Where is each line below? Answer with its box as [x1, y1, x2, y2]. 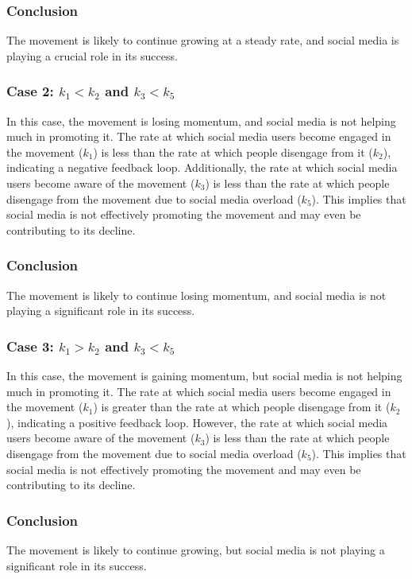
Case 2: [6, 81, 54, 101]
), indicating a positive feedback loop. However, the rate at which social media [6, 414, 388, 430]
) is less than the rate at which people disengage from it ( [93, 143, 373, 160]
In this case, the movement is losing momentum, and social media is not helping [6, 112, 396, 129]
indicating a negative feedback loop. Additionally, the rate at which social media [6, 159, 398, 176]
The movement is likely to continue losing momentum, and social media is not [6, 286, 387, 303]
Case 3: [6, 336, 54, 356]
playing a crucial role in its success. [6, 47, 178, 64]
